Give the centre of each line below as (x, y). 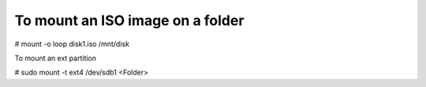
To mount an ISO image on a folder (129, 20)
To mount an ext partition (56, 58)
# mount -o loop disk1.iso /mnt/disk (72, 44)
